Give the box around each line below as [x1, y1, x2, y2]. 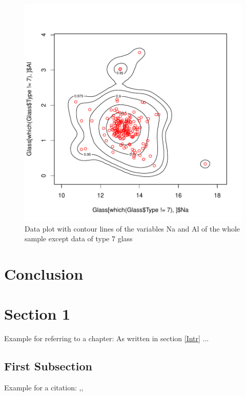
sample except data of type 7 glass [25, 233, 133, 244]
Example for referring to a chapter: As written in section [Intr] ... [4, 333, 209, 344]
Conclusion [4, 263, 84, 284]
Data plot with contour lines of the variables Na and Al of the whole [25, 223, 240, 234]
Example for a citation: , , [4, 382, 84, 393]
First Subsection [4, 358, 92, 374]
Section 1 [4, 303, 71, 324]
